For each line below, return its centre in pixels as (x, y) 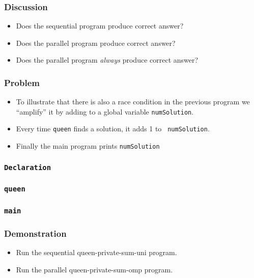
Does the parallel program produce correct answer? (96, 43)
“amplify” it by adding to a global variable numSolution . (105, 111)
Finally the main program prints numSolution (88, 146)
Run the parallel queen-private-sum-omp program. (94, 269)
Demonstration (35, 233)
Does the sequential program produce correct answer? (100, 26)
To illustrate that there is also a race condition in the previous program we (133, 102)
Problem (22, 82)
